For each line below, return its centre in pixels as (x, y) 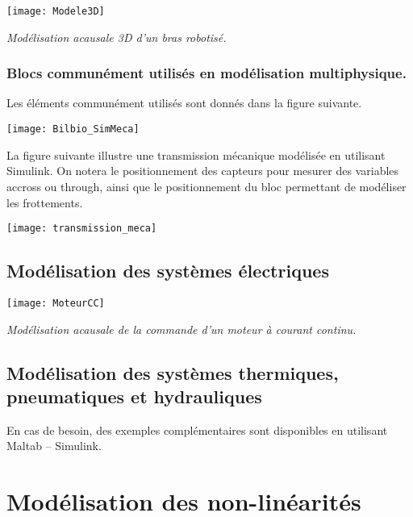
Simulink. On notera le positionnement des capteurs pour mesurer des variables (203, 171)
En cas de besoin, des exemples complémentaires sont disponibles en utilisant (197, 429)
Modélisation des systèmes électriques (168, 271)
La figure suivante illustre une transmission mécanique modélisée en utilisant (196, 154)
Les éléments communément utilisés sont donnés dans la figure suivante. (184, 103)
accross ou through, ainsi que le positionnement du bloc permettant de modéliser (206, 186)
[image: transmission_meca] (82, 229)
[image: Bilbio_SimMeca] (73, 129)
